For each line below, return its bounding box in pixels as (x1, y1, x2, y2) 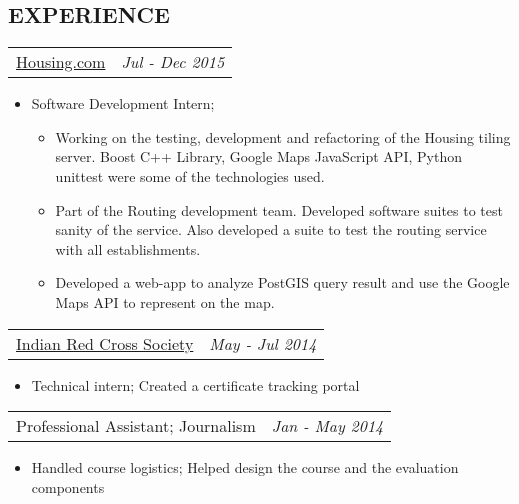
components (31, 476, 105, 497)
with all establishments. (55, 238, 201, 259)
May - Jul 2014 (209, 331, 317, 355)
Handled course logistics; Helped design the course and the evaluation (31, 457, 459, 478)
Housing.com (16, 50, 106, 74)
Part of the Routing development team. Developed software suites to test (55, 199, 503, 220)
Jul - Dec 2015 (121, 50, 225, 74)
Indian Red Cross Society (16, 331, 194, 355)
